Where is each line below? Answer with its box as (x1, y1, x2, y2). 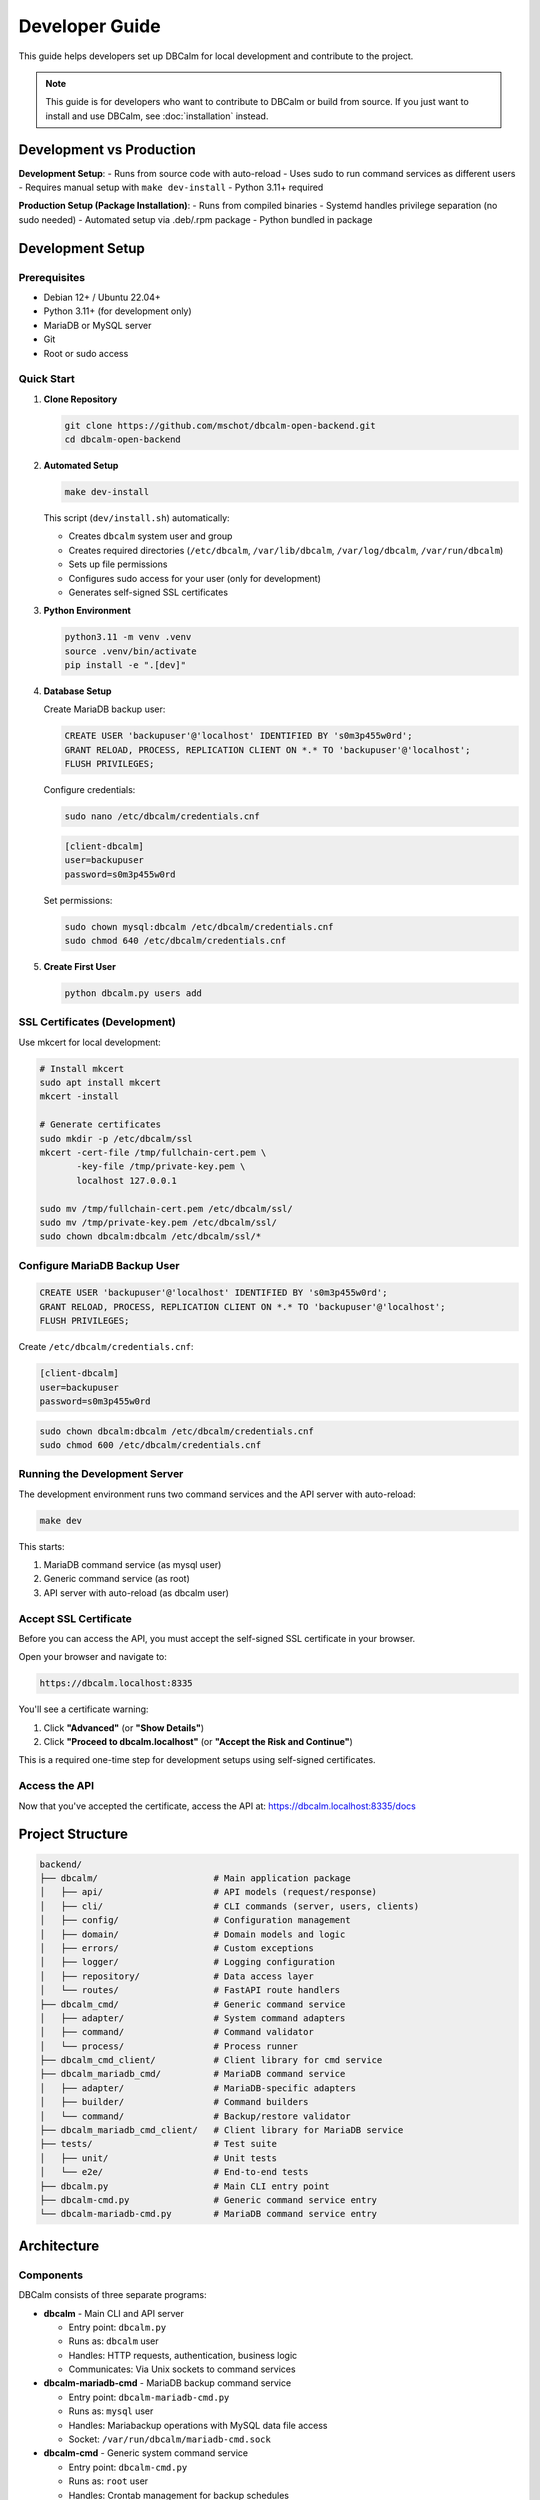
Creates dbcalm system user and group (68, 530, 233, 542)
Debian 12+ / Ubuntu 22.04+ (43, 291, 161, 303)
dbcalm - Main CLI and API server (43, 2307, 185, 2319)
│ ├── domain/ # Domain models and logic (39, 1928, 346, 1940)
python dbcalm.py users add (64, 987, 202, 999)
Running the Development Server (18, 1467, 184, 1481)
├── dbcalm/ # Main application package (39, 1873, 351, 1884)
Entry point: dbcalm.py (68, 2321, 167, 2333)
